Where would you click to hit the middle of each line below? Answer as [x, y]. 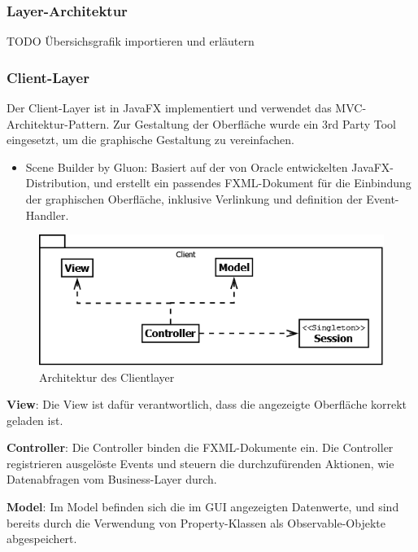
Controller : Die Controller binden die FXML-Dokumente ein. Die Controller [200, 447]
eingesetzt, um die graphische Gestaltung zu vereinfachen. [150, 140]
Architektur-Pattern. [58, 123]
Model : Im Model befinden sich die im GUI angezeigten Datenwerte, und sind [203, 507]
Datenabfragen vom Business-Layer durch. [112, 479]
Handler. [47, 215]
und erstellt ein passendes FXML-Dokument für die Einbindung [252, 183]
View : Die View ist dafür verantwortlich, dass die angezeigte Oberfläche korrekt [207, 404]
